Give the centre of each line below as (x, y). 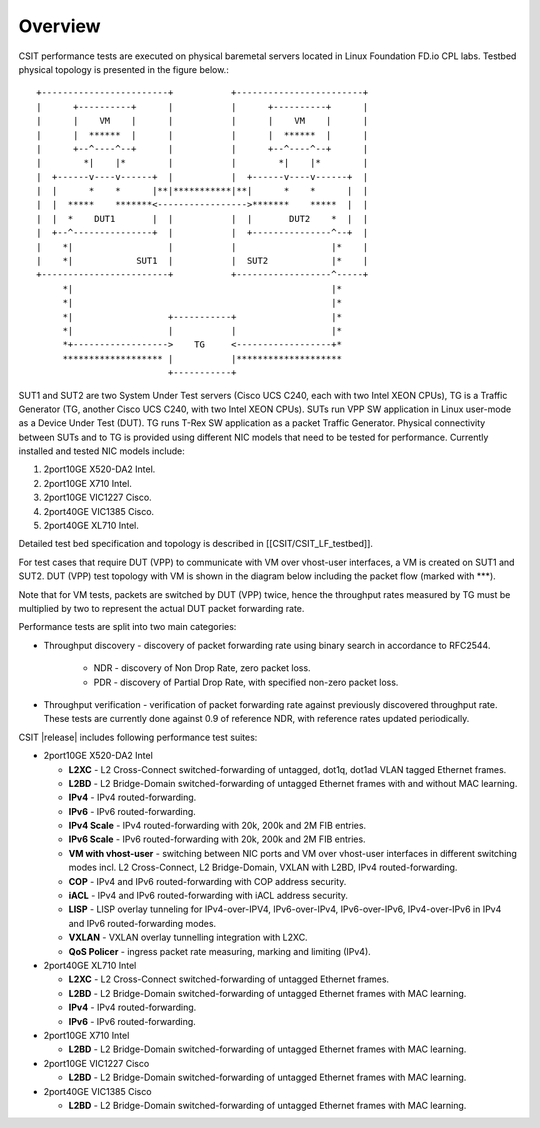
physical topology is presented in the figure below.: (123, 69)
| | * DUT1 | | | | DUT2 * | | (202, 218)
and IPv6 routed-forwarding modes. (142, 923)
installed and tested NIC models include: (101, 451)
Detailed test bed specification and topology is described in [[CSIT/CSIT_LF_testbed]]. (196, 544)
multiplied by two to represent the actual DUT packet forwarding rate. (161, 608)
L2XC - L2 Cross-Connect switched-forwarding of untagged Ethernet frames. (229, 979)
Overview (59, 26)
